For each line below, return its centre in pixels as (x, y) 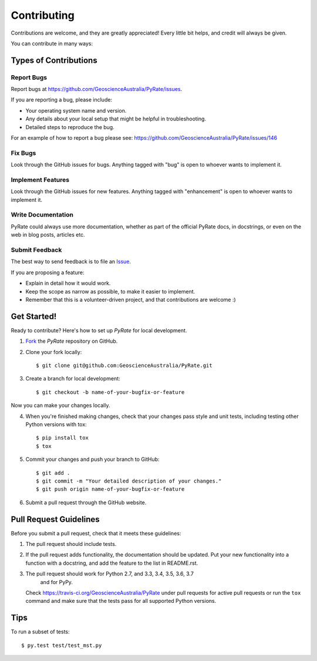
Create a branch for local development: (73, 379)
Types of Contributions (54, 60)
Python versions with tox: (56, 424)
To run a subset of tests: (40, 632)
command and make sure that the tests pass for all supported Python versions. (121, 601)
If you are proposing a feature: (48, 272)
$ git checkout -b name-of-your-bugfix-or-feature (110, 392)
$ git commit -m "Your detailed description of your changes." (129, 481)
